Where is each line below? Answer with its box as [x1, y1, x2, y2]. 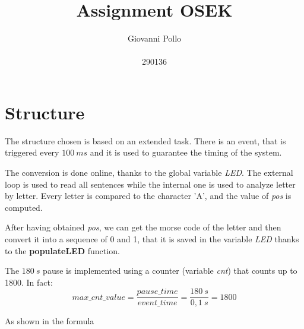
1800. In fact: [5, 276, 53, 288]
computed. [5, 201, 43, 213]
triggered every [5, 146, 59, 159]
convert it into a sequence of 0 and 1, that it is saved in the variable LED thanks [5, 233, 299, 245]
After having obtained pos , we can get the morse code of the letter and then [5, 221, 281, 233]
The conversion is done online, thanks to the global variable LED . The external [5, 166, 293, 179]
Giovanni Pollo [127, 32, 182, 45]
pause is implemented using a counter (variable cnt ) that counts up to [43, 264, 297, 277]
